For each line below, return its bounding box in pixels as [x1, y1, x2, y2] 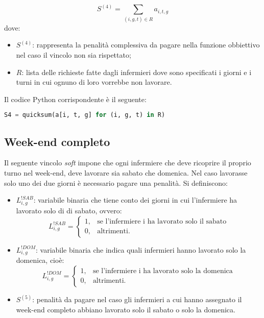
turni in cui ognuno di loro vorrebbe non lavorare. [16, 77, 172, 87]
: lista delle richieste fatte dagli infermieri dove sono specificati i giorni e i [21, 66, 252, 77]
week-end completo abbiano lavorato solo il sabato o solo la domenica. [16, 304, 235, 314]
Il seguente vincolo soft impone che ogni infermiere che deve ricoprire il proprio [4, 157, 251, 168]
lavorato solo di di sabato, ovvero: [16, 205, 122, 215]
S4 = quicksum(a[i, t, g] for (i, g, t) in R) [4, 111, 165, 119]
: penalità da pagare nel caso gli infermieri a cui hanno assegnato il [32, 294, 242, 305]
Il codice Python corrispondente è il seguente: [4, 93, 147, 104]
